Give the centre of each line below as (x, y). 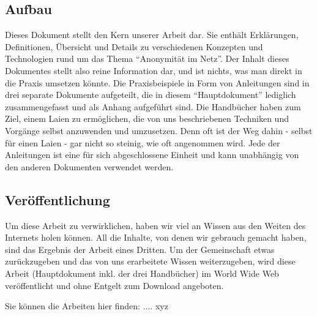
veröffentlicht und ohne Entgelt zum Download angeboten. (114, 285)
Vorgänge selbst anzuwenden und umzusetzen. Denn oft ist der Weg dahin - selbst (159, 130)
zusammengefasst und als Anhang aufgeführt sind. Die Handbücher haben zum (153, 106)
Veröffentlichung (58, 199)
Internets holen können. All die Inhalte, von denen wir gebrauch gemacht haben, (156, 237)
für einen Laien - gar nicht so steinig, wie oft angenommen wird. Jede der (143, 142)
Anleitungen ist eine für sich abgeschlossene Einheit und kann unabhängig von (152, 155)
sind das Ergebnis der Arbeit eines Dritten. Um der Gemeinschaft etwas (140, 249)
